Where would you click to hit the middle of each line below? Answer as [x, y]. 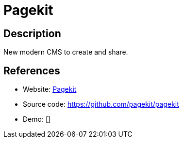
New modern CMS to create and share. [66, 52]
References [32, 71]
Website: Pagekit [50, 89]
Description [32, 33]
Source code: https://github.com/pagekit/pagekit [101, 104]
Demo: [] [37, 119]
